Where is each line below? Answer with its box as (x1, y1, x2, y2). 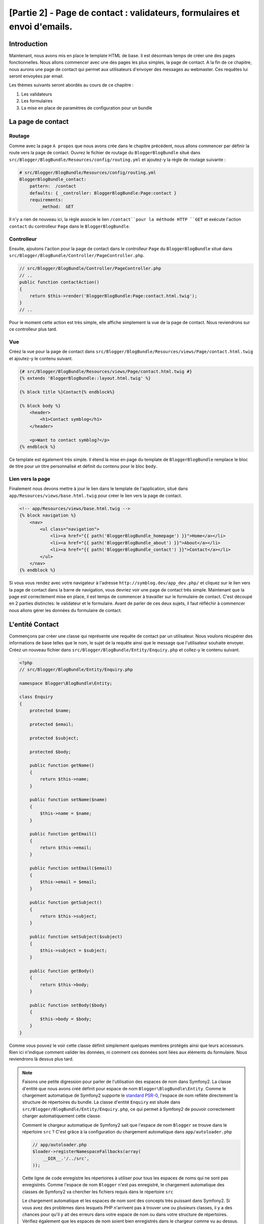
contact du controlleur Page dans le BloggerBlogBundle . (9, 223, 131, 229)
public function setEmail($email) (29, 866, 112, 871)
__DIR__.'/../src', (43, 1155, 90, 1161)
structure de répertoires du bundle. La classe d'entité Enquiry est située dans (22, 1099, 180, 1105)
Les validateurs (21, 91, 52, 97)
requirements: (29, 197, 64, 203)
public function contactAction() (19, 280, 100, 285)
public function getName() (29, 763, 95, 768)
